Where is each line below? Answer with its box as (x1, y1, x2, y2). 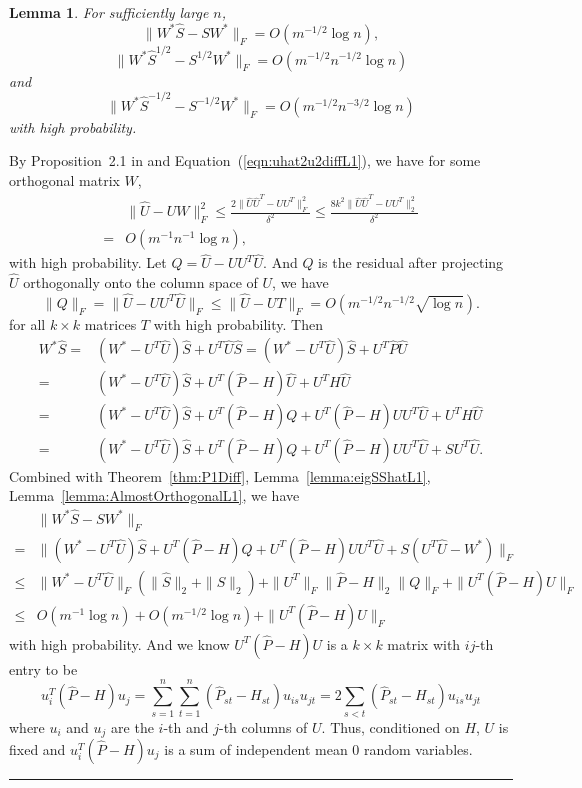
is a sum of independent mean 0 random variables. (164, 739, 473, 760)
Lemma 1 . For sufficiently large (9, 2, 209, 22)
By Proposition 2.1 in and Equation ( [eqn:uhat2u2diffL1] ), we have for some (9, 150, 481, 171)
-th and (163, 716, 209, 737)
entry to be (9, 658, 78, 679)
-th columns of (218, 716, 308, 737)
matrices (84, 313, 137, 334)
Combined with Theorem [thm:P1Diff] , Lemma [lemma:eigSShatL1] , (9, 465, 431, 486)
